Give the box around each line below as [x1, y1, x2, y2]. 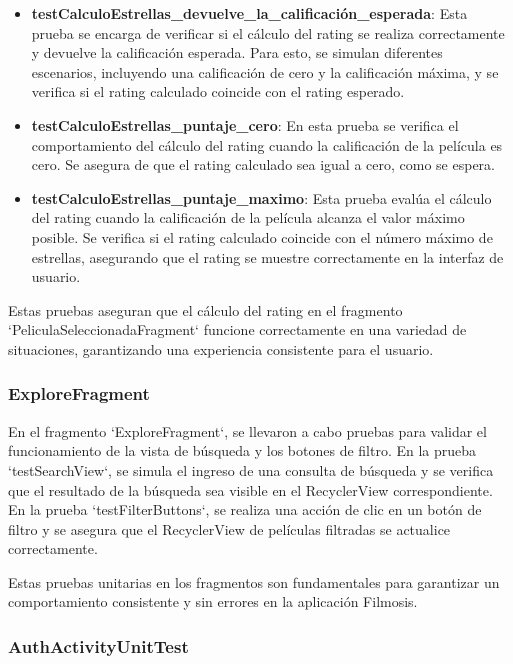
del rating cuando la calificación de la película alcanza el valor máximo [31, 207, 465, 228]
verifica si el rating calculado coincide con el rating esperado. [31, 81, 405, 102]
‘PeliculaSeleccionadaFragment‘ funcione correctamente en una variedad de [8, 319, 467, 340]
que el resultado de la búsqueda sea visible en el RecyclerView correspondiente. [8, 479, 493, 500]
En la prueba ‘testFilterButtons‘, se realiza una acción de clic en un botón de [8, 499, 482, 520]
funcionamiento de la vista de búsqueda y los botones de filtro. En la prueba [8, 440, 477, 461]
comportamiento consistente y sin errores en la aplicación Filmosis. [8, 591, 418, 612]
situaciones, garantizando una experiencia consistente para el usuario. [8, 338, 434, 359]
